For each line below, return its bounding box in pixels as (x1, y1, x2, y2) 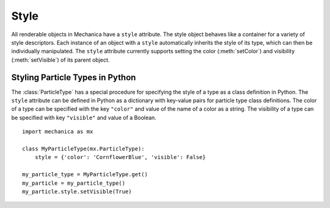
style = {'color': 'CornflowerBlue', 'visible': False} (34, 154, 206, 161)
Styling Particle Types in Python (11, 72, 136, 83)
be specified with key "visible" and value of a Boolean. (11, 114, 157, 121)
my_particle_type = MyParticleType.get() (22, 171, 148, 178)
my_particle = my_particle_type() (22, 179, 125, 187)
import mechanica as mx (22, 128, 94, 135)
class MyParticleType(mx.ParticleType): (22, 145, 145, 152)
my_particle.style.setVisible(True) (22, 188, 132, 195)
